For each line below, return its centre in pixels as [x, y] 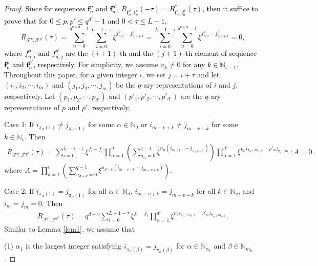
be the [126, 84]
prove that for [26, 20]
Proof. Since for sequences [45, 8]
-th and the [135, 53]
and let [208, 75]
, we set [154, 75]
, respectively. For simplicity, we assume [96, 64]
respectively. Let [30, 96]
